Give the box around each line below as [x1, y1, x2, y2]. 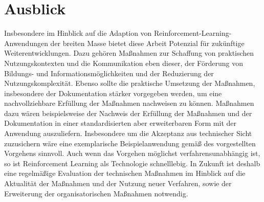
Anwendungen [4, 37, 48, 48]
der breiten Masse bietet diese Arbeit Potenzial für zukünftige [50, 37, 245, 48]
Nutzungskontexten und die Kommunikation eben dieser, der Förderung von [4, 57, 243, 68]
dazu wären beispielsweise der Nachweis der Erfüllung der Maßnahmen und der [4, 107, 252, 118]
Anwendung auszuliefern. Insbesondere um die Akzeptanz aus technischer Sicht [4, 128, 252, 139]
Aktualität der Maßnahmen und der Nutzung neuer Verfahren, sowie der [4, 178, 232, 189]
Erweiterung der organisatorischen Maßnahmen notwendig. [4, 188, 188, 198]
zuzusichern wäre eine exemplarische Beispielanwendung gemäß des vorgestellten [4, 138, 256, 148]
